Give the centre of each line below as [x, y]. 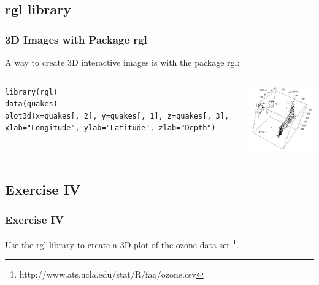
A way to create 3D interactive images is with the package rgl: [122, 62]
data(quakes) [31, 104]
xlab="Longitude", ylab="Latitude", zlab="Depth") [110, 128]
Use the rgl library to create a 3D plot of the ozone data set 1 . [122, 244]
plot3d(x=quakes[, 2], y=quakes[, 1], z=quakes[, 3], [117, 116]
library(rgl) [31, 92]
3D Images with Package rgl [76, 39]
